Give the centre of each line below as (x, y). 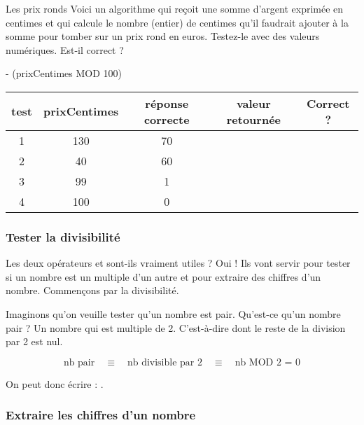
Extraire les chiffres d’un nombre (101, 415)
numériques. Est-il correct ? (65, 49)
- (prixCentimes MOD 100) (64, 73)
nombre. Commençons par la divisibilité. (92, 290)
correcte (167, 119)
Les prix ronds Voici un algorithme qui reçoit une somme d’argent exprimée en (175, 8)
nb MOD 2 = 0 (268, 362)
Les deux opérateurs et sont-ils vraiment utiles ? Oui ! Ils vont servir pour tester (178, 263)
